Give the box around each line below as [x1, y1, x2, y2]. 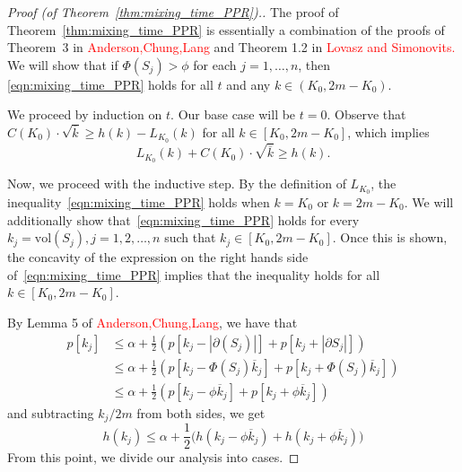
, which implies [347, 122, 430, 141]
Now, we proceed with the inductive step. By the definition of [7, 174, 346, 193]
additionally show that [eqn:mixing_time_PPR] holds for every [7, 210, 360, 229]
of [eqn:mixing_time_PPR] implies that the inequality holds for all [7, 265, 380, 284]
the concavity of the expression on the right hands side [7, 248, 309, 267]
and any [226, 74, 271, 93]
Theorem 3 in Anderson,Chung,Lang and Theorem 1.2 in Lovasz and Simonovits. [7, 38, 456, 57]
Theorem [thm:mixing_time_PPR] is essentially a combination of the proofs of [7, 20, 445, 39]
